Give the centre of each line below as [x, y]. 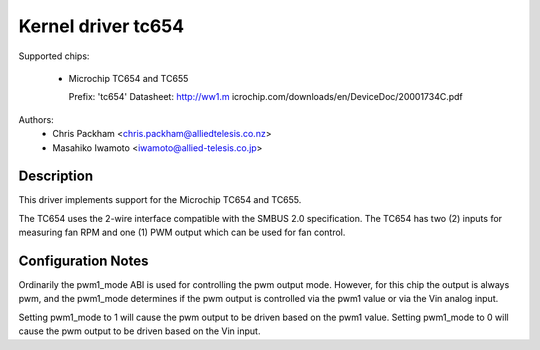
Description [56, 176]
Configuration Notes [83, 261]
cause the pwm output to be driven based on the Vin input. [139, 331]
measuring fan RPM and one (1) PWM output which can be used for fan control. [182, 232]
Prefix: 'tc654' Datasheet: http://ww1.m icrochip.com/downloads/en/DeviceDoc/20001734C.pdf [266, 97]
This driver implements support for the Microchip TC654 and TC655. [160, 200]
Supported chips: [54, 56]
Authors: [36, 119]
